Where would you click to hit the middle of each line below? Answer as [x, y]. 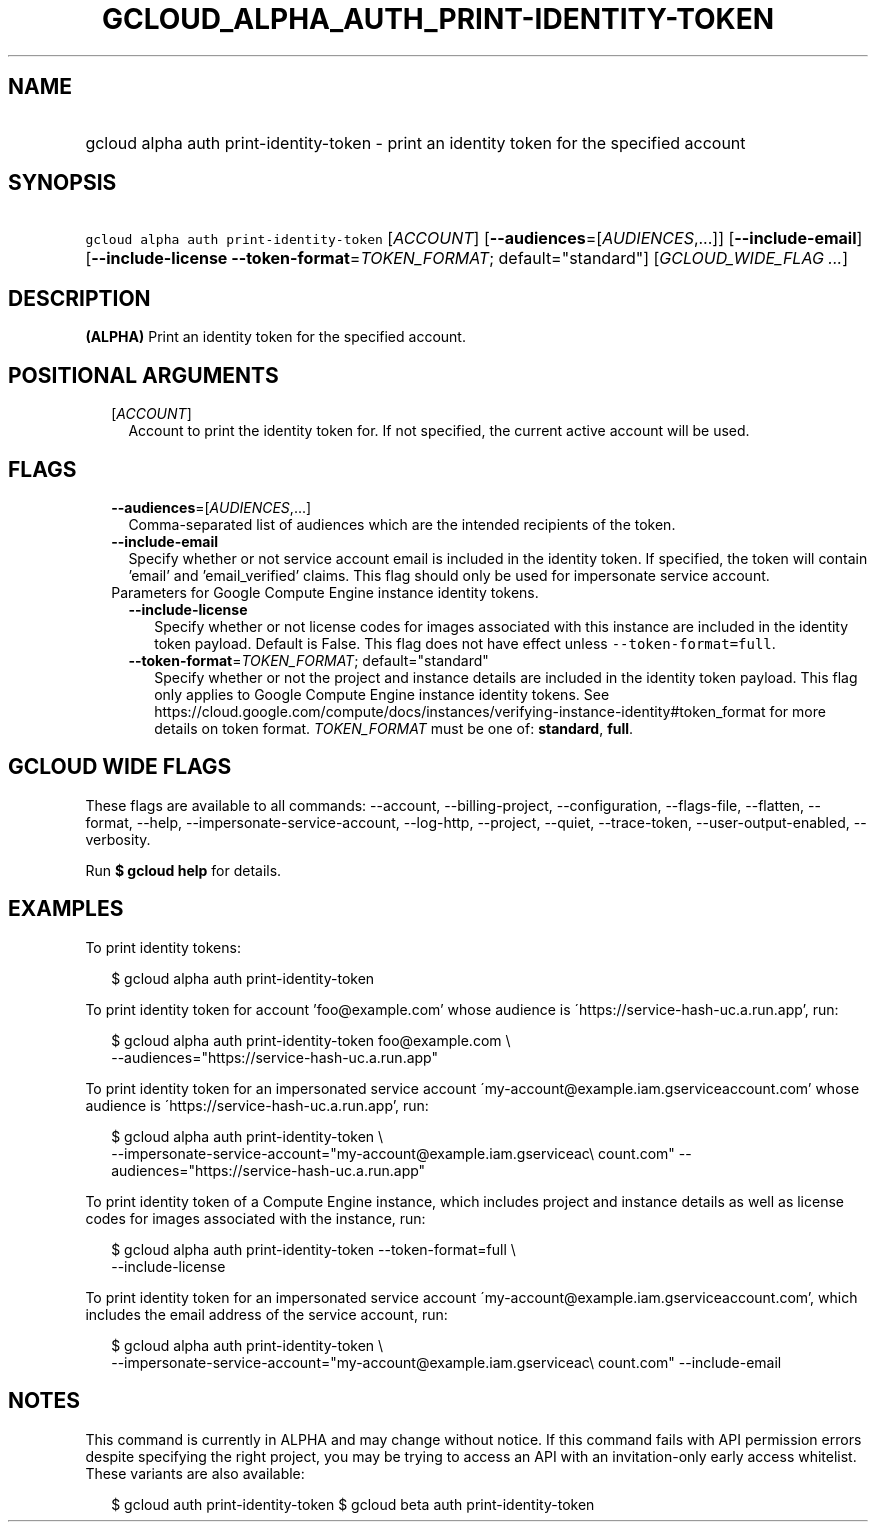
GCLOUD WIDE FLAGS [120, 767]
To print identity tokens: [163, 947]
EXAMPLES [66, 909]
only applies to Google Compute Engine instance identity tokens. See [382, 694]
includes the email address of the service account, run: [266, 1314]
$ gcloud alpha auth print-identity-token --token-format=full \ [313, 1249]
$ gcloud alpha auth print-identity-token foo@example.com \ [311, 1040]
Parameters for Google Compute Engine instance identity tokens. [325, 592]
